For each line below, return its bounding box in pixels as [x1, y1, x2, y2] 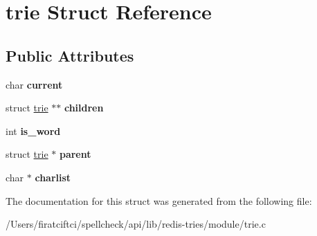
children [64, 100, 104, 115]
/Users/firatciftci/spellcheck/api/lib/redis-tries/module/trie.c [6, 217, 266, 231]
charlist [35, 170, 71, 184]
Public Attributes [6, 44, 134, 66]
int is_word [6, 123, 61, 138]
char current [6, 77, 63, 91]
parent [59, 147, 91, 161]
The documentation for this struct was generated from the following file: [6, 193, 312, 208]
